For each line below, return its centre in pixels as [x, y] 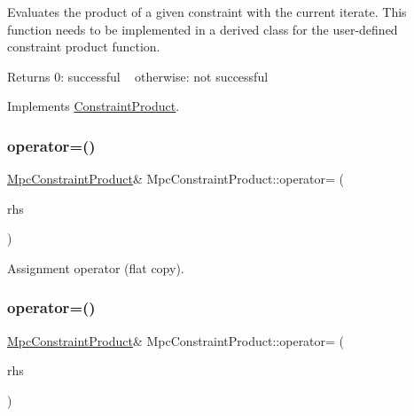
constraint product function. [84, 47]
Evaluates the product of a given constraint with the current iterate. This [207, 12]
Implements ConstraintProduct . [94, 106]
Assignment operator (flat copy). [96, 267]
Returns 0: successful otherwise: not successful [138, 76]
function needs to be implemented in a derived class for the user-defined [203, 29]
